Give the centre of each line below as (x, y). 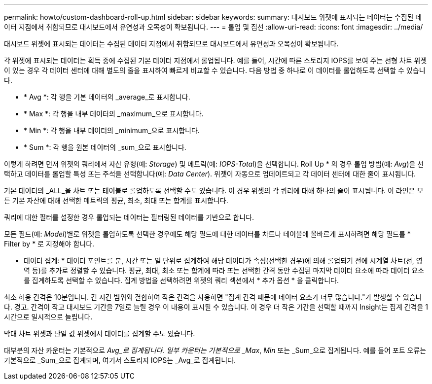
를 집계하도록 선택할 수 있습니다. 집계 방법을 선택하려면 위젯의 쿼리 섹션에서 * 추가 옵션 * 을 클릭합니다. (181, 280)
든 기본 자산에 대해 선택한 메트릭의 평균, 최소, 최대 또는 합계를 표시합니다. (116, 200)
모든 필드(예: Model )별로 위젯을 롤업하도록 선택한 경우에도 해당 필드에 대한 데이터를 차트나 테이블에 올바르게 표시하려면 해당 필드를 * (207, 234)
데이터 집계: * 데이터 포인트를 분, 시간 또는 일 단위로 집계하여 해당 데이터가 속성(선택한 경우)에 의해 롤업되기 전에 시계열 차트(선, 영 (223, 261)
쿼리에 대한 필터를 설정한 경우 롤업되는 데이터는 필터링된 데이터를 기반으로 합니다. (129, 217)
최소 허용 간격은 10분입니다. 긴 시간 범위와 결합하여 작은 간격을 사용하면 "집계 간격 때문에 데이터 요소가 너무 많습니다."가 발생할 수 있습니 (213, 297)
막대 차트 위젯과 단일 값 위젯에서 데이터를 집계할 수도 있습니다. (100, 333)
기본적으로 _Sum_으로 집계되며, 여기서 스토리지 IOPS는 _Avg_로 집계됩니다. (120, 360)
